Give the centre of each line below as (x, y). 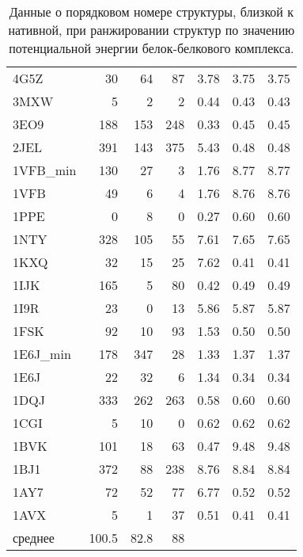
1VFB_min (45, 170)
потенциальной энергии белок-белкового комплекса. (151, 48)
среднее (34, 538)
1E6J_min (42, 354)
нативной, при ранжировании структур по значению (151, 30)
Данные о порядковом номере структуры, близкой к (151, 11)
